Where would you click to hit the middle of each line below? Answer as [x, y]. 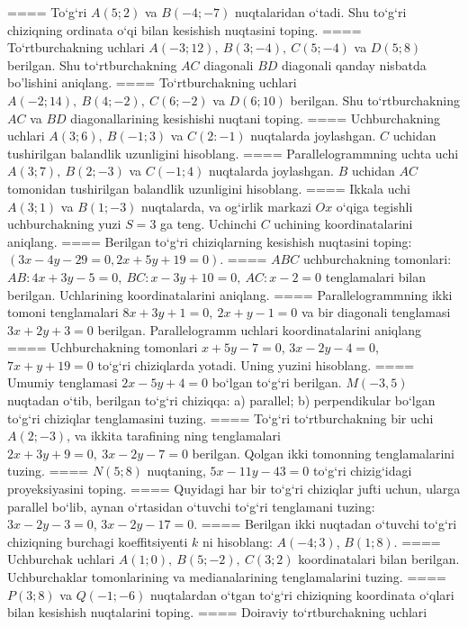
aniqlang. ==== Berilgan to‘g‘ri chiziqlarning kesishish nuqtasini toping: [210, 241]
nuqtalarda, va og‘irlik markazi [226, 206]
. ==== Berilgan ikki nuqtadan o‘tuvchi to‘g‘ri [325, 524]
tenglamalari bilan [376, 276]
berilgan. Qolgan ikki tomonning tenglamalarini [324, 453]
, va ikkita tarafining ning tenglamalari [174, 436]
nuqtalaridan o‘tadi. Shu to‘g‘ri [320, 12]
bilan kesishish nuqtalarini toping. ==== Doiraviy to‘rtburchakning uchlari [217, 612]
